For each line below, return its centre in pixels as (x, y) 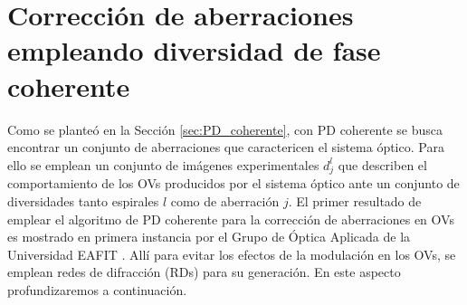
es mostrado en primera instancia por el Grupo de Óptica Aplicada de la (209, 237)
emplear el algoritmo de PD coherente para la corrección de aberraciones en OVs (231, 219)
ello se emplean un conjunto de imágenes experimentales (163, 164)
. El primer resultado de (355, 201)
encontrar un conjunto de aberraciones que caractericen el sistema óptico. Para (226, 147)
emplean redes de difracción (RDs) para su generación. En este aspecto (204, 272)
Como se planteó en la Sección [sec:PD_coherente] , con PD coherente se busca (225, 129)
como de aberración (225, 201)
